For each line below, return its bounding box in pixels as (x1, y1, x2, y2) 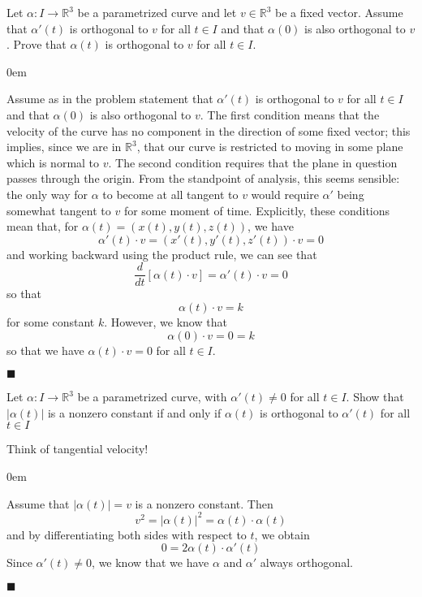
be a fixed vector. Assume (275, 4, 403, 20)
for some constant (6, 313, 95, 330)
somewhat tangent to (6, 201, 111, 218)
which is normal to (6, 154, 100, 171)
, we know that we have (92, 554, 209, 571)
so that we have (6, 341, 84, 358)
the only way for (6, 185, 88, 202)
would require (251, 185, 319, 202)
